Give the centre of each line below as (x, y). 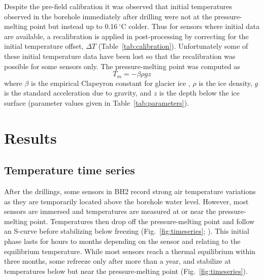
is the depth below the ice (199, 93)
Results (30, 137)
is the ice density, (225, 83)
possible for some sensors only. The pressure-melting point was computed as (122, 66)
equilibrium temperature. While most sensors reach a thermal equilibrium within (130, 251)
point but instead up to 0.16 (74, 26)
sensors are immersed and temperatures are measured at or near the (110, 211)
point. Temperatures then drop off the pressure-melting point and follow (142, 221)
